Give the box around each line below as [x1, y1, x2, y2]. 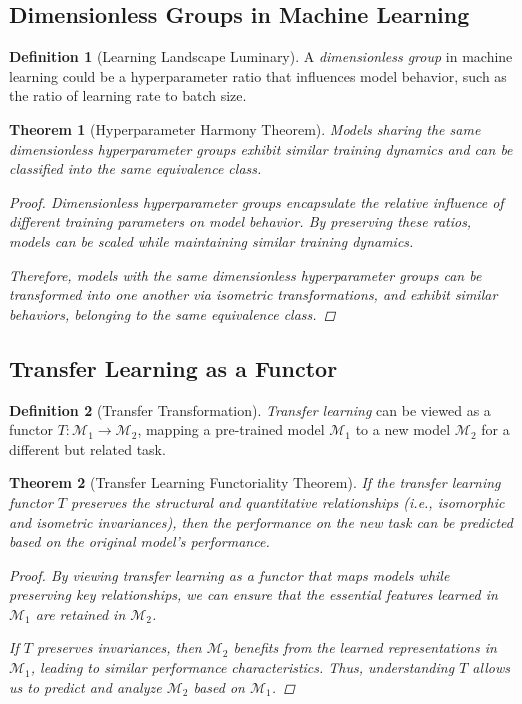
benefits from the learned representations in [233, 637, 497, 658]
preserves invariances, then [36, 637, 202, 658]
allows [472, 657, 510, 678]
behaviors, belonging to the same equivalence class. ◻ [9, 303, 336, 324]
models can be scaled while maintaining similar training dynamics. [9, 230, 414, 251]
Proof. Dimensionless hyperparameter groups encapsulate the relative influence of [9, 191, 504, 212]
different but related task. [9, 438, 166, 459]
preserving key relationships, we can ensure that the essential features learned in [9, 584, 498, 605]
